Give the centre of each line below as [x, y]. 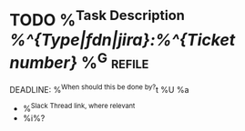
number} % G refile [79, 60]
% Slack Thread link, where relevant [79, 108]
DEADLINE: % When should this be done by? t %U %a [99, 88]
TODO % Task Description [97, 19]
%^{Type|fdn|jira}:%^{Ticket [122, 40]
